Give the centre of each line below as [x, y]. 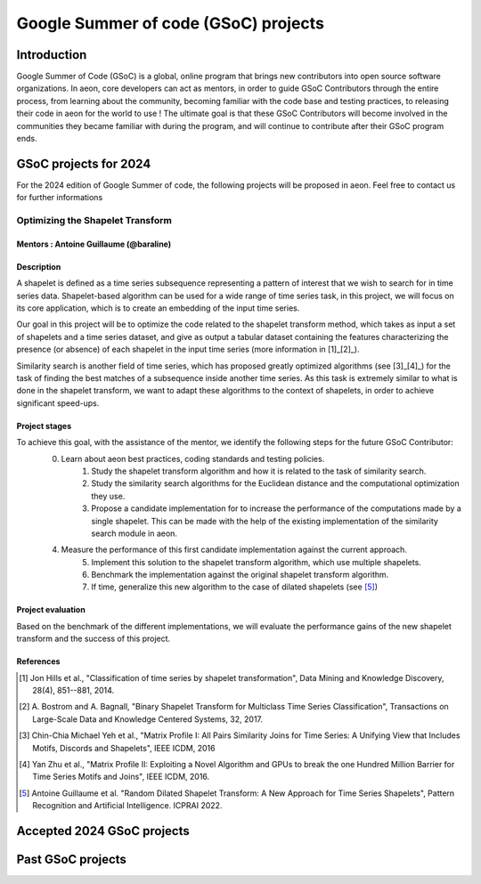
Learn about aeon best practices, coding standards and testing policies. [193, 458]
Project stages [44, 426]
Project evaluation [51, 610]
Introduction [52, 55]
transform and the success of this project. [94, 639]
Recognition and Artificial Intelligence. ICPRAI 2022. [127, 806]
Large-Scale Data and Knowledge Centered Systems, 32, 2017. [147, 719]
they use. [108, 496]
